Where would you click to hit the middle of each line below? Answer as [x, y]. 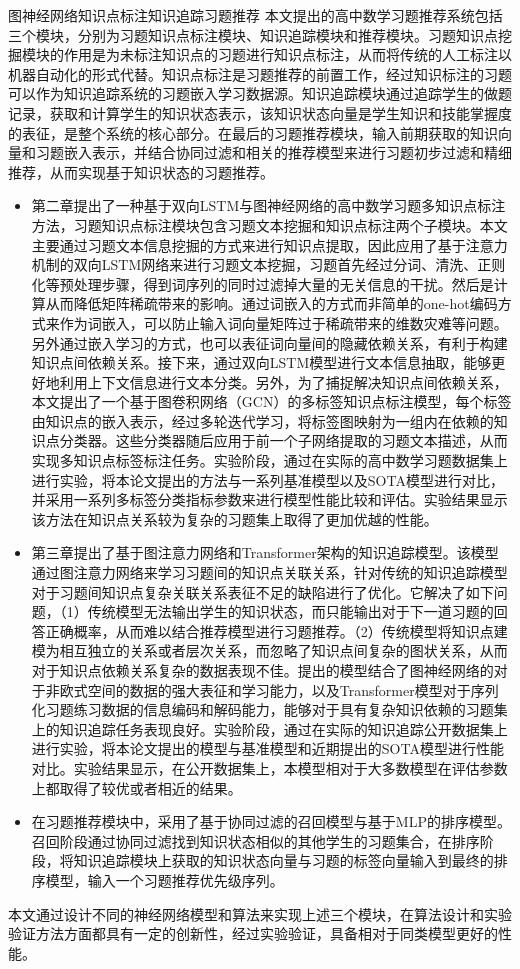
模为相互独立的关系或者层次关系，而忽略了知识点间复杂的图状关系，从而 [269, 650]
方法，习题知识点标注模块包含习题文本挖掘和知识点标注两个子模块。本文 [269, 224]
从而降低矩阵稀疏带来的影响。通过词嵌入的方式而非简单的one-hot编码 [271, 303]
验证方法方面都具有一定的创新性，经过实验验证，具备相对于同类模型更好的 [253, 933]
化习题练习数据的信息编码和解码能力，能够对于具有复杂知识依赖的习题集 [269, 709]
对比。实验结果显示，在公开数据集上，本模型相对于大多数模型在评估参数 [269, 767]
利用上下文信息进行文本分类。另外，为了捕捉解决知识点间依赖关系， [283, 381]
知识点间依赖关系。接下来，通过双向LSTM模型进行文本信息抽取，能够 [261, 362]
